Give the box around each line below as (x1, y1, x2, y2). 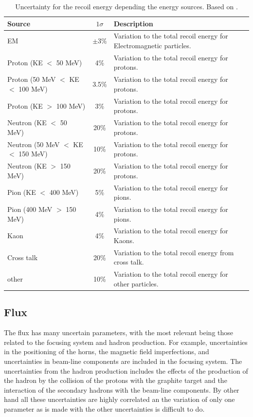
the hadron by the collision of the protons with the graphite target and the (4, 375, 227, 385)
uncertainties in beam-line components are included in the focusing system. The (4, 356, 242, 366)
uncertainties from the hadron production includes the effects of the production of (4, 365, 248, 376)
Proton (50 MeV (7, 74, 56, 84)
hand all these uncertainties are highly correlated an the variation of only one (4, 394, 235, 404)
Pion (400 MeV (7, 204, 53, 214)
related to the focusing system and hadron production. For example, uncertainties (4, 337, 248, 347)
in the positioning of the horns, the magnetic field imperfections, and (4, 346, 209, 357)
